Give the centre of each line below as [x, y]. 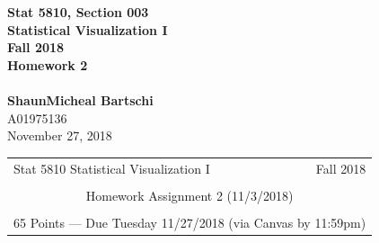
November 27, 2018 [60, 135]
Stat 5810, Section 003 [78, 12]
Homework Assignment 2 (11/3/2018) [189, 195]
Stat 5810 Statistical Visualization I [112, 168]
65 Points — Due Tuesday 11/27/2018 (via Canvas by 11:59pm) [190, 222]
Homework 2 [48, 64]
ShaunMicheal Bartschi [80, 99]
